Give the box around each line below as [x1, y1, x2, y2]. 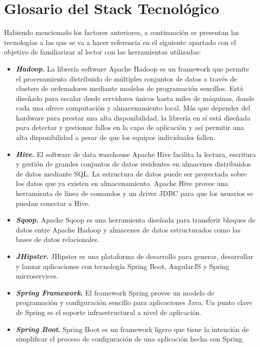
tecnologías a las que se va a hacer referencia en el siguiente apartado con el [4, 36, 236, 47]
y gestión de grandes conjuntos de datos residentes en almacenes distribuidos [15, 158, 251, 169]
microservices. [15, 270, 58, 281]
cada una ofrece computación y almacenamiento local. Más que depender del [15, 102, 250, 113]
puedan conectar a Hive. [15, 197, 90, 208]
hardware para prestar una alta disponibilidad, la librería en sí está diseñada [15, 112, 250, 122]
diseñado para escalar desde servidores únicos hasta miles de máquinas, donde [15, 92, 254, 103]
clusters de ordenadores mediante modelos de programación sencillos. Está [15, 83, 243, 93]
